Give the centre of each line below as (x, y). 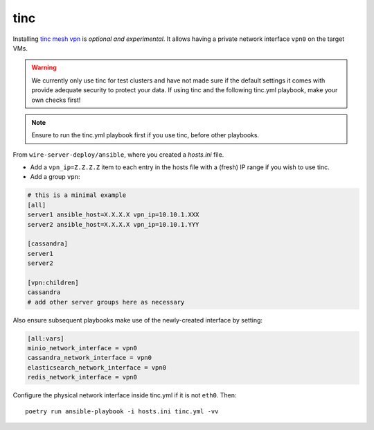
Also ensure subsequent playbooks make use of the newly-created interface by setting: (138, 320)
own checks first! (56, 100)
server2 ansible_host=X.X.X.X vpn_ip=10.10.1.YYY (113, 224)
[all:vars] (46, 338)
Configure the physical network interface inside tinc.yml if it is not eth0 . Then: (125, 395)
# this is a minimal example (77, 195)
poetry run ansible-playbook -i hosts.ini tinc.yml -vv (122, 411)
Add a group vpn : (55, 177)
